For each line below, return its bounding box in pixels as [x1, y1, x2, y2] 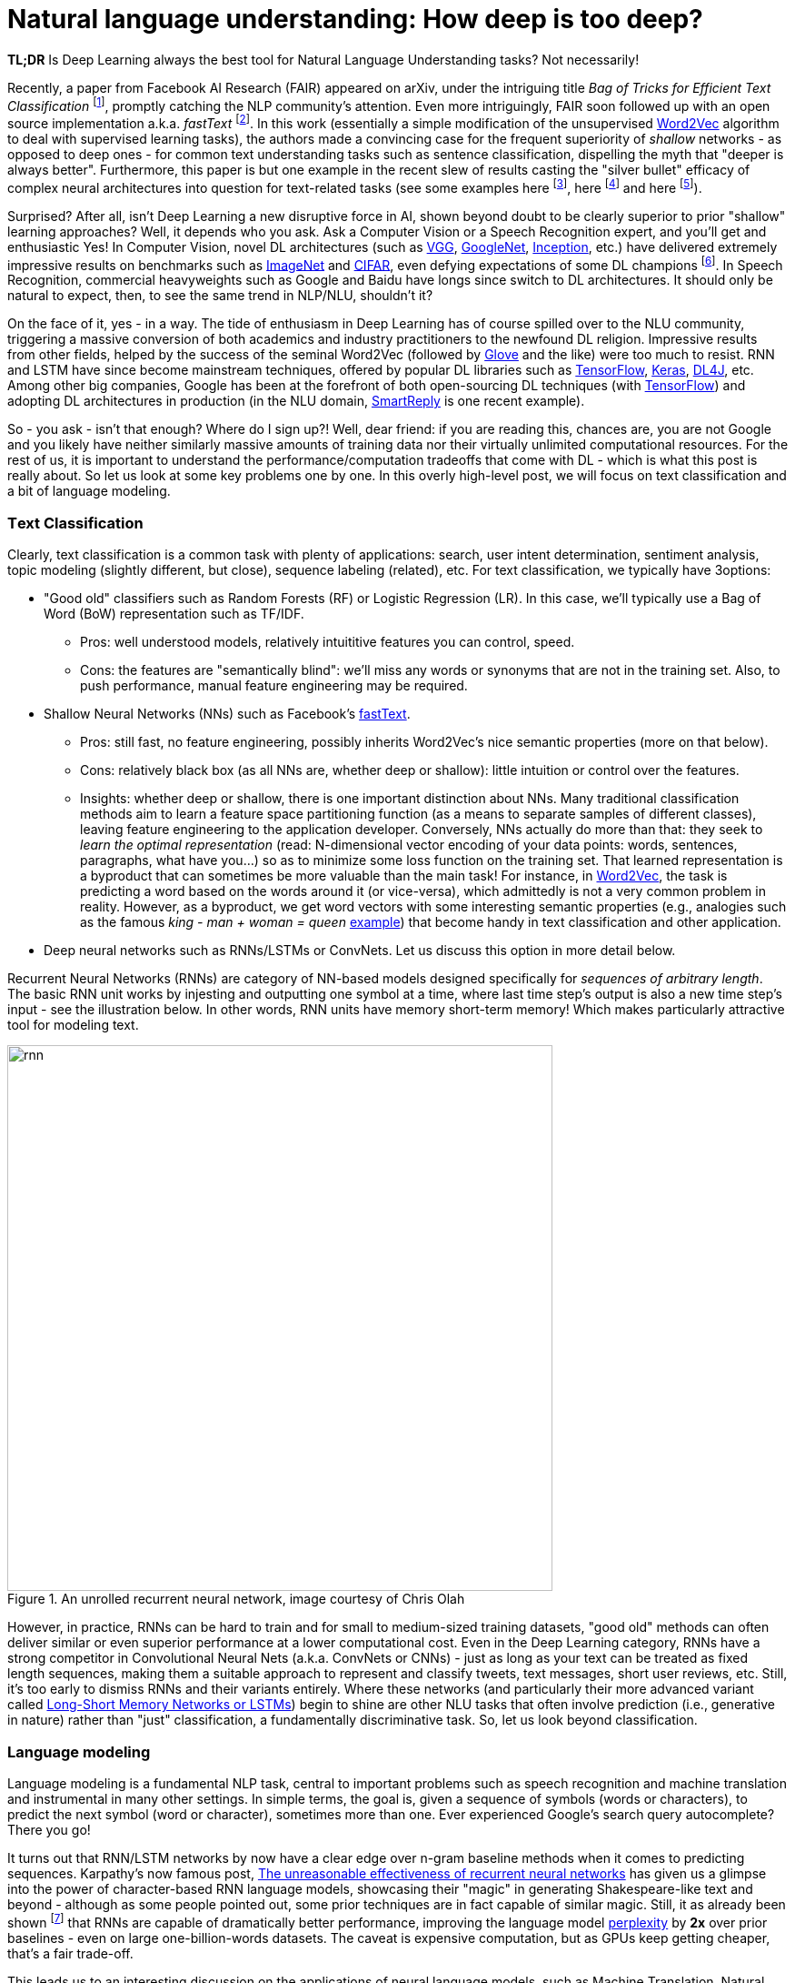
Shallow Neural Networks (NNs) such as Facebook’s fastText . [44, 706, 411, 722]
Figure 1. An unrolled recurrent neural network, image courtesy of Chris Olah [7, 1591, 465, 1607]
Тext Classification [7, 513, 144, 532]
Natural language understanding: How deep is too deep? [7, 4, 703, 35]
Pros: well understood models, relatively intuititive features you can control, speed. [80, 634, 575, 650]
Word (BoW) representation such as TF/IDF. [44, 606, 304, 622]
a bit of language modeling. [7, 483, 171, 499]
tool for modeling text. [7, 1017, 139, 1033]
